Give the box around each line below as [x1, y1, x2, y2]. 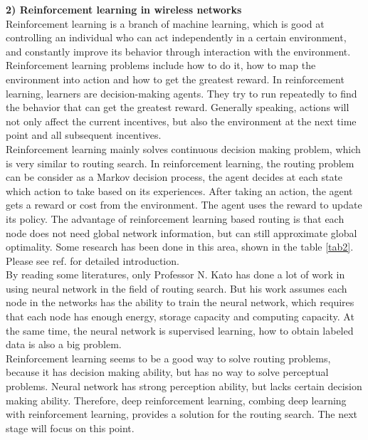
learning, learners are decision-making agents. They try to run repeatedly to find [6, 85, 357, 100]
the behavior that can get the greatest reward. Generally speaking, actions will [6, 100, 349, 115]
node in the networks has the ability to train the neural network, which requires [6, 295, 354, 310]
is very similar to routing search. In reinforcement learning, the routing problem [6, 155, 354, 170]
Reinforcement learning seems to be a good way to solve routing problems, [6, 350, 331, 365]
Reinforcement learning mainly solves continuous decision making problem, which [6, 141, 361, 156]
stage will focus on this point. [6, 420, 135, 435]
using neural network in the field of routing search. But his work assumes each [6, 281, 347, 295]
